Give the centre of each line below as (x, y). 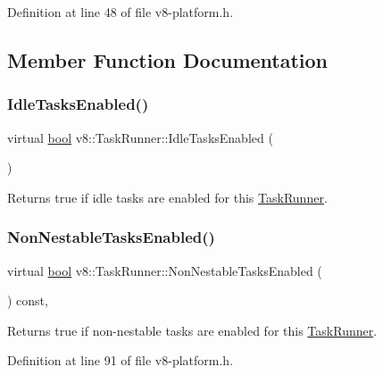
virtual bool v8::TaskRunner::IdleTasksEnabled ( (140, 137)
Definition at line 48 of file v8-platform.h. (121, 12)
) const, (28, 300)
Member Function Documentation (168, 59)
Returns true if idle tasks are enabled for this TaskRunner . (167, 197)
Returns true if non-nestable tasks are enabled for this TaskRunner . (192, 330)
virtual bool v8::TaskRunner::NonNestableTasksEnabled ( (165, 270)
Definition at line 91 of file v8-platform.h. (121, 360)
